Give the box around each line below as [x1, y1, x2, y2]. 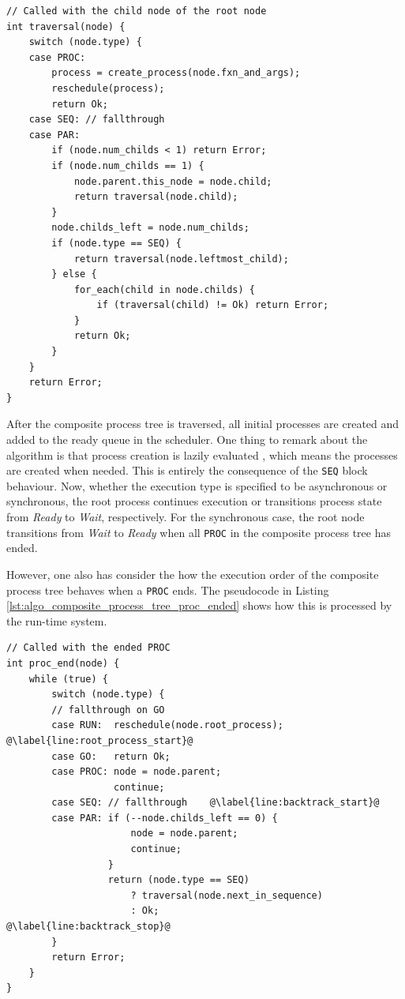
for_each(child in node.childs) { [73, 284, 255, 295]
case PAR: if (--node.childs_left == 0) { [51, 812, 278, 824]
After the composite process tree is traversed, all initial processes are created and [6, 415, 399, 432]
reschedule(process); [51, 82, 165, 94]
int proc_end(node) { [6, 657, 120, 669]
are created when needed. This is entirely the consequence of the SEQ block [6, 462, 368, 479]
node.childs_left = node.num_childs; [51, 222, 249, 234]
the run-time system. [6, 612, 107, 629]
